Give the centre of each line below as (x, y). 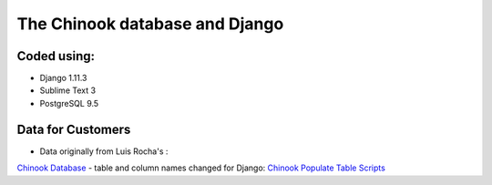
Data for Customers (74, 129)
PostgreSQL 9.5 (69, 103)
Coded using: (56, 56)
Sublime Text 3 (67, 90)
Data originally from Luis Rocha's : (104, 151)
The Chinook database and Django (150, 24)
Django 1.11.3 (63, 78)
